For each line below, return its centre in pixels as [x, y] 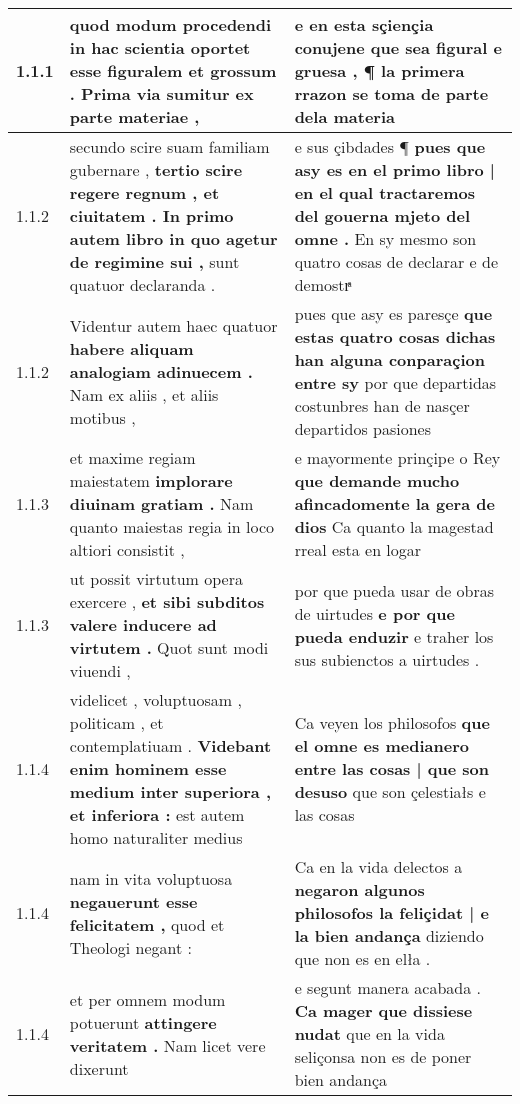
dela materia [344, 116]
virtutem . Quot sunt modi [169, 647]
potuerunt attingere [143, 1022]
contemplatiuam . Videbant [170, 745]
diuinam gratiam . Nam [161, 503]
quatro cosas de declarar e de [396, 261]
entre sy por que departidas [395, 382]
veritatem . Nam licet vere [167, 1045]
